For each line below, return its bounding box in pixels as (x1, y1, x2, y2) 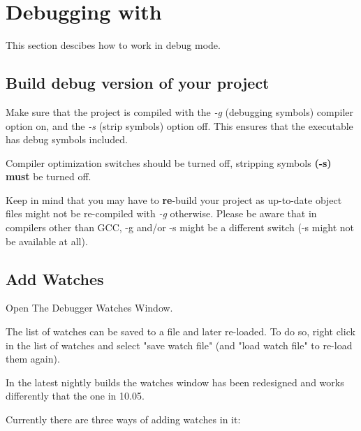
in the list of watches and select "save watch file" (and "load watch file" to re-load (6, 337, 353, 352)
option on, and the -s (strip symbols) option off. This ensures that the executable (6, 118, 353, 133)
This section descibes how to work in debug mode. (6, 38, 221, 52)
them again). (6, 351, 60, 366)
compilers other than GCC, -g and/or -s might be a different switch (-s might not (6, 220, 355, 235)
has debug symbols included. (6, 132, 128, 147)
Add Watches (6, 268, 104, 289)
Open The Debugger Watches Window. (6, 300, 173, 315)
